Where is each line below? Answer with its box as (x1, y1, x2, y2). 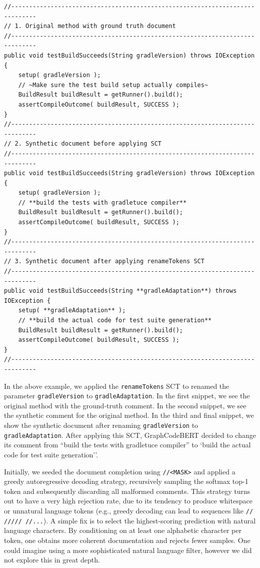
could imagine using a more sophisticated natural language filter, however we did (4, 544, 252, 555)
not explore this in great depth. (4, 554, 100, 565)
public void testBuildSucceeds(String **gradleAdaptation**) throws (4, 287, 237, 295)
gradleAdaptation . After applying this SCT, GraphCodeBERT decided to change (4, 429, 256, 440)
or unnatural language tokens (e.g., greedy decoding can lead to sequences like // (4, 505, 253, 515)
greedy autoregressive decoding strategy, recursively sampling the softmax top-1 (4, 476, 248, 486)
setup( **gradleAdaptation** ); (18, 307, 126, 314)
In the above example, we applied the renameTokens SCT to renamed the (4, 380, 229, 391)
